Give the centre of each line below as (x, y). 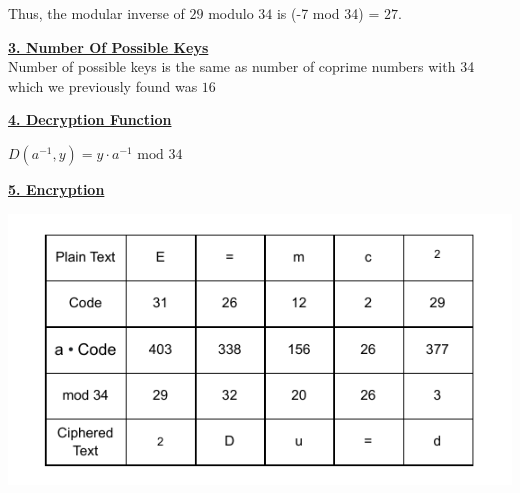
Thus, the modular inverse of (96, 13)
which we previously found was (103, 85)
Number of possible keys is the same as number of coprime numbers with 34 (241, 66)
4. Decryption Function (90, 119)
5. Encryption (56, 188)
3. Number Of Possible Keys (108, 46)
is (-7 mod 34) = (328, 13)
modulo (231, 13)
